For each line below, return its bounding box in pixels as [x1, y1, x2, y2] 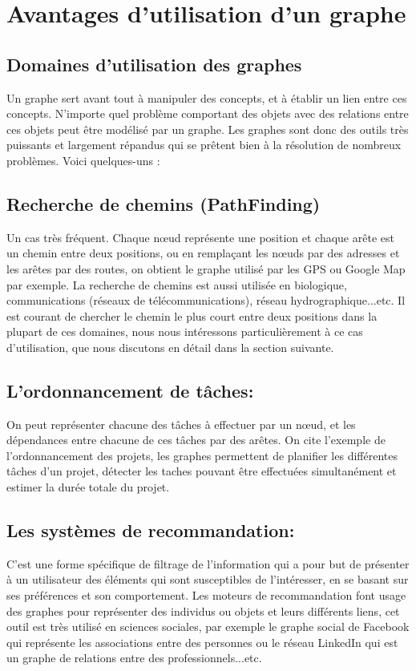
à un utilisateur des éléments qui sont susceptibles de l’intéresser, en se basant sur [6, 571, 409, 588]
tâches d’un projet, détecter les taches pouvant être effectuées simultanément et [6, 463, 397, 479]
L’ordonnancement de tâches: [6, 378, 254, 402]
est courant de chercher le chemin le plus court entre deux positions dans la [6, 307, 378, 324]
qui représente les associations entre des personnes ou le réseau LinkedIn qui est [6, 633, 398, 650]
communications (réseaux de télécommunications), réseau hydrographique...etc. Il [6, 292, 406, 309]
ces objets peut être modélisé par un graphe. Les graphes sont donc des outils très [6, 120, 409, 137]
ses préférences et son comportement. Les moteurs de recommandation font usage [6, 587, 406, 604]
